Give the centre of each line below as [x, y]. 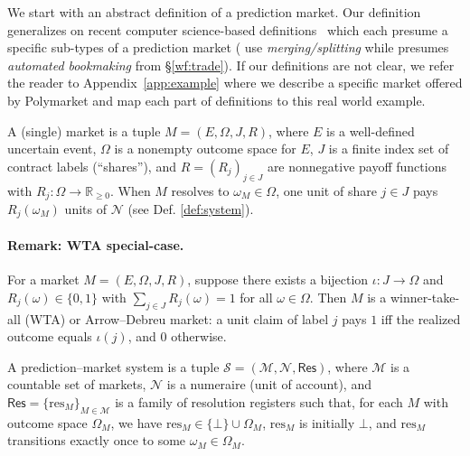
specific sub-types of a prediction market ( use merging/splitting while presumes [228, 47]
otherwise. [199, 336]
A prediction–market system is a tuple [113, 366]
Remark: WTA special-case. [96, 245]
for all [256, 297]
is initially [327, 422]
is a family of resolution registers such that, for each [259, 402]
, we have [136, 422]
